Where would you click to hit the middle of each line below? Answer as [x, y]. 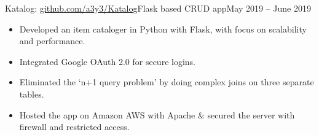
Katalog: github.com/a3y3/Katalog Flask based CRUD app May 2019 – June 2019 [158, 8]
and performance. [52, 41]
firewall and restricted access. [74, 127]
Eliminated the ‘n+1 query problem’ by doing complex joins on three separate [167, 82]
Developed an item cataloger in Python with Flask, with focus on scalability [163, 29]
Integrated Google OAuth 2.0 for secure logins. [107, 61]
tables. [32, 94]
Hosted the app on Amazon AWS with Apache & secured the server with [157, 114]
